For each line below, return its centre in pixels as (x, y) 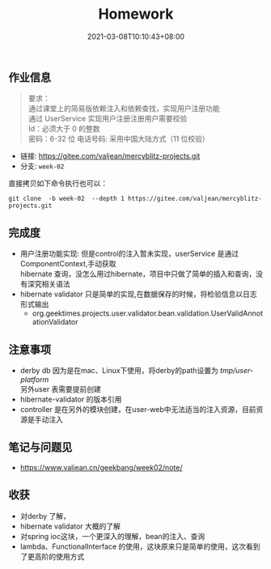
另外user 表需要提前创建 (60, 389)
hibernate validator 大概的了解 (70, 526)
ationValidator (55, 322)
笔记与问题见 (40, 447)
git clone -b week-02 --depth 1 (67, 199)
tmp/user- (236, 370)
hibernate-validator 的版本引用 (71, 399)
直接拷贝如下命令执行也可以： (58, 184)
